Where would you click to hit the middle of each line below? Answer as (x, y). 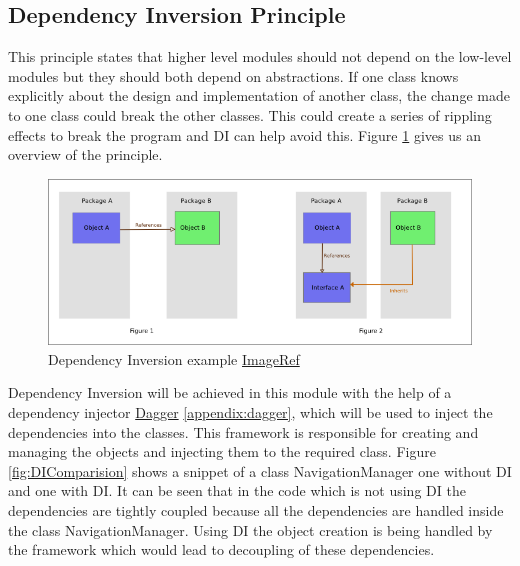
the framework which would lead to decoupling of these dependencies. (221, 549)
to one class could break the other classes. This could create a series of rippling (250, 114)
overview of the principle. (85, 154)
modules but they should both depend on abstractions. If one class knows (233, 75)
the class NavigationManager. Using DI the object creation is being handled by (250, 529)
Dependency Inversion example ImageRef (174, 358)
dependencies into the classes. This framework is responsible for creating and (243, 431)
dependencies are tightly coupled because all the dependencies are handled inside (256, 509)
